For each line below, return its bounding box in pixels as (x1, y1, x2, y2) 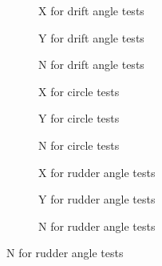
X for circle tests (38, 83, 120, 99)
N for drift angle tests (38, 56, 144, 73)
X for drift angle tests (38, 2, 144, 18)
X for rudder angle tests (38, 163, 156, 180)
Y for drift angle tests (38, 29, 144, 46)
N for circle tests (38, 136, 120, 153)
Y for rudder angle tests (38, 191, 156, 208)
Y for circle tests (38, 110, 120, 127)
